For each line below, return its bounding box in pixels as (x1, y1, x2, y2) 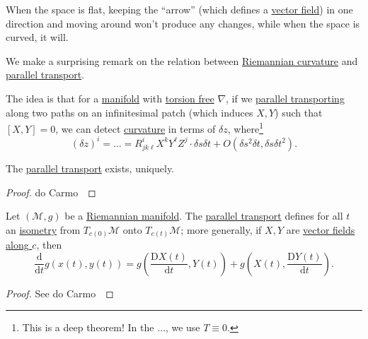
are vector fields (286, 222, 355, 237)
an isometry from (6, 222, 81, 237)
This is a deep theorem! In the (22, 320, 154, 335)
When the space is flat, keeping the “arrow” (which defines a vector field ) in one (6, 2, 353, 16)
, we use (165, 320, 200, 335)
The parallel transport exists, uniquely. (6, 160, 175, 175)
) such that (275, 105, 323, 119)
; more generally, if (180, 222, 262, 237)
